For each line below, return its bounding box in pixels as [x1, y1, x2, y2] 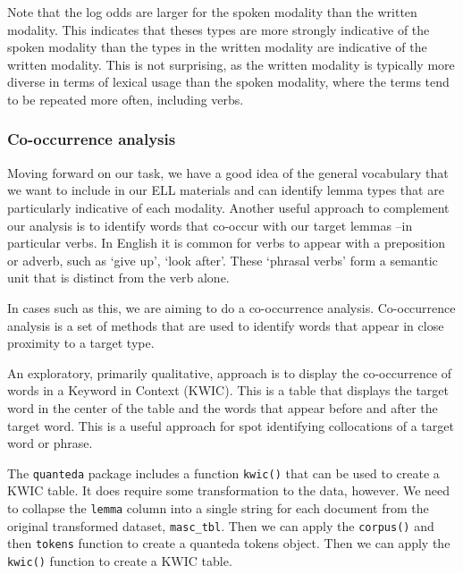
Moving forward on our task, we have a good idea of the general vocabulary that [7, 163, 449, 181]
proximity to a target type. [7, 333, 155, 352]
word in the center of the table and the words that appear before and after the [7, 398, 438, 417]
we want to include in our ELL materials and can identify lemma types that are [7, 181, 444, 199]
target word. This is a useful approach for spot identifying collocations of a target [7, 416, 454, 435]
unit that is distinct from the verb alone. [7, 268, 230, 287]
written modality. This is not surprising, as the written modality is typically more [7, 55, 455, 73]
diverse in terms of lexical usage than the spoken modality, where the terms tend [7, 72, 450, 91]
